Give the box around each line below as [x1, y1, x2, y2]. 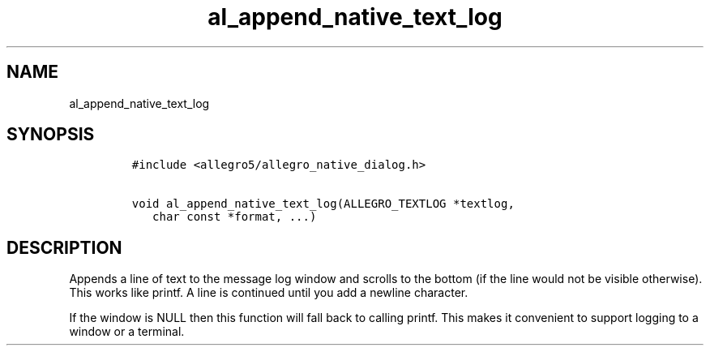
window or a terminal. [69, 324, 185, 339]
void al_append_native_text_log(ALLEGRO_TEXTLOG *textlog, [131, 197, 515, 211]
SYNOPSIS [6, 124, 95, 145]
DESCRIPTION [6, 237, 122, 258]
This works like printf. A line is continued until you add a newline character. [69, 285, 468, 300]
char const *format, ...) [152, 210, 317, 224]
